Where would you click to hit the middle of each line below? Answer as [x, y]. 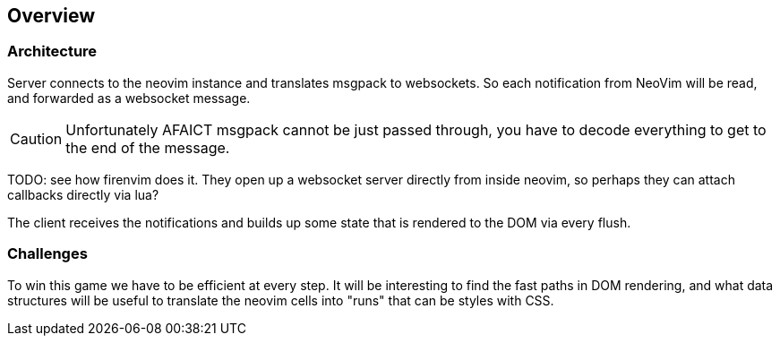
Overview [51, 16]
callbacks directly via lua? [83, 194]
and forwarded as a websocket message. [129, 98]
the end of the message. [148, 147]
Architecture [52, 51]
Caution [36, 138]
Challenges [47, 254]
